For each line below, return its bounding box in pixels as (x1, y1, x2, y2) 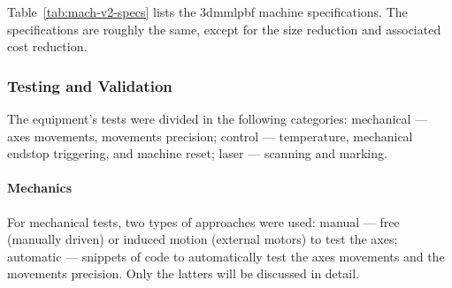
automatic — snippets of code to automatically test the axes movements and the (7, 246, 445, 265)
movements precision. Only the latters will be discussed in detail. (7, 264, 359, 283)
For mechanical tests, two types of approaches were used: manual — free (7, 212, 400, 231)
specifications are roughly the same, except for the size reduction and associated (7, 19, 441, 38)
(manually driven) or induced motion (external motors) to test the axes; (7, 230, 398, 248)
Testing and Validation (7, 74, 172, 96)
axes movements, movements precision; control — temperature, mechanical (7, 126, 413, 145)
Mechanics (7, 178, 73, 197)
